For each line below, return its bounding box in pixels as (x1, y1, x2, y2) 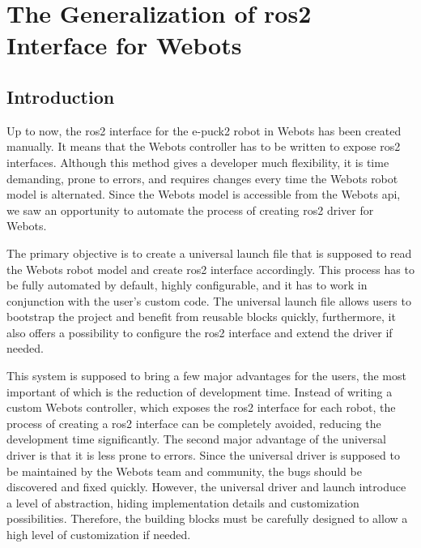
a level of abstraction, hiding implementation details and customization (6, 494, 359, 511)
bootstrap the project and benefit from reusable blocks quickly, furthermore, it (6, 308, 396, 325)
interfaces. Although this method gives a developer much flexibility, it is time (6, 153, 389, 170)
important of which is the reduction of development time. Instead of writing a (6, 383, 393, 400)
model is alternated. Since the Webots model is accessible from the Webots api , (6, 186, 401, 203)
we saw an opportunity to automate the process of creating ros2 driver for (6, 201, 374, 218)
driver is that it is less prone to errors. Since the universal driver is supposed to (6, 447, 400, 464)
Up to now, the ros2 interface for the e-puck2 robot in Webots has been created (6, 122, 402, 139)
